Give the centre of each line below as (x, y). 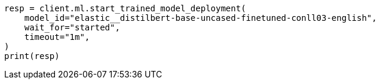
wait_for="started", (72, 27)
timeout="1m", (57, 37)
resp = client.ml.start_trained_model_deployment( (125, 8)
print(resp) (32, 56)
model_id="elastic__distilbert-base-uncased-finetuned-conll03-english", (200, 18)
